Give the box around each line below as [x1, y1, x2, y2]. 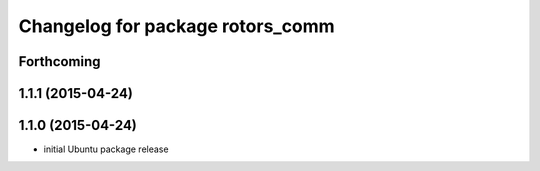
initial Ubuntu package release [43, 143, 169, 155]
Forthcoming [18, 53, 101, 70]
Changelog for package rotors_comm [18, 15, 335, 37]
